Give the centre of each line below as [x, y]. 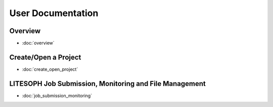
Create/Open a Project [45, 57]
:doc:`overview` [38, 43]
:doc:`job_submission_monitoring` [57, 95]
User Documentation [54, 13]
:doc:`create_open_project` [50, 69]
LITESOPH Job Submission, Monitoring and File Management [107, 84]
